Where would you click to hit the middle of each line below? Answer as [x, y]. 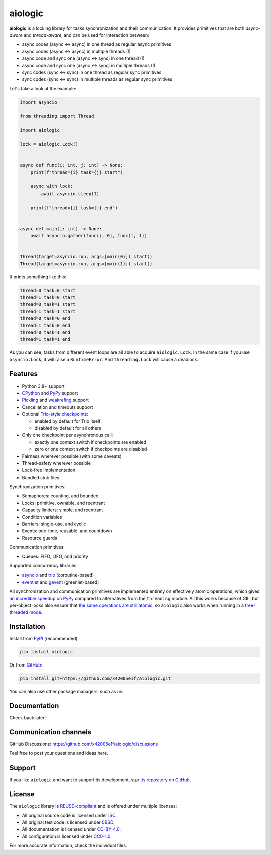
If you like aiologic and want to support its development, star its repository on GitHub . [100, 780]
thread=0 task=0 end [45, 318]
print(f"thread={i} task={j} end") [74, 208]
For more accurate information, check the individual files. [68, 846]
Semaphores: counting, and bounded [60, 496]
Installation [27, 627]
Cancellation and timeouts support [57, 407]
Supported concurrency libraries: [43, 566]
